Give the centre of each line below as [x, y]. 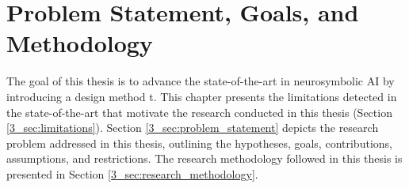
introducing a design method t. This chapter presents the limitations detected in [202, 96]
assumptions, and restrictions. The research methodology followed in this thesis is [204, 158]
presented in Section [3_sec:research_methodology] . [132, 173]
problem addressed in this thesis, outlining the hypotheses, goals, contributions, [199, 143]
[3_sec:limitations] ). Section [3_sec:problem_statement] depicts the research [193, 128]
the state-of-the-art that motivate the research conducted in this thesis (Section [199, 112]
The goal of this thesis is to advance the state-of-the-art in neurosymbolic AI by [201, 81]
